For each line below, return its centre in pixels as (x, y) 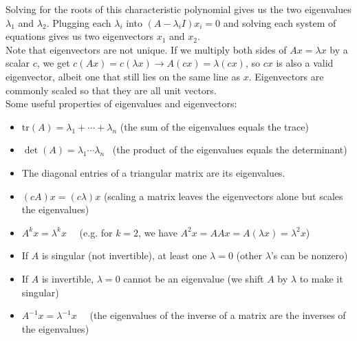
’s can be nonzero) (309, 255)
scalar (18, 63)
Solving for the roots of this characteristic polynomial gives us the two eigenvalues (178, 9)
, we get (53, 63)
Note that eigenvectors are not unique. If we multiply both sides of (146, 49)
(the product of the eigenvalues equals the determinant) (230, 150)
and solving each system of (280, 22)
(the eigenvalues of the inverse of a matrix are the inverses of (218, 315)
